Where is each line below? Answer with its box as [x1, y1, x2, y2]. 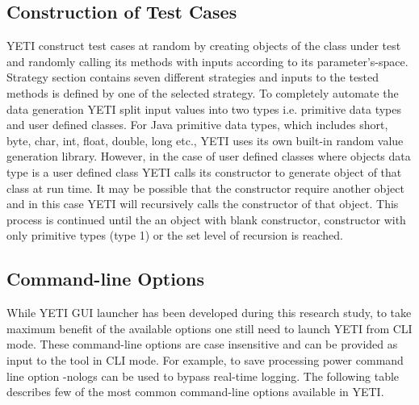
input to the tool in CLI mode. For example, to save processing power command [6, 351, 404, 368]
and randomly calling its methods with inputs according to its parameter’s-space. [6, 52, 409, 69]
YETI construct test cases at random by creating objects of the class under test [6, 37, 401, 54]
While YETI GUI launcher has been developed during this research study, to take [6, 304, 412, 321]
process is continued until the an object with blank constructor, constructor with [6, 211, 406, 228]
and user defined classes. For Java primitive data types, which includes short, [6, 116, 388, 133]
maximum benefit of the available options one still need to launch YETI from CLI [6, 319, 413, 336]
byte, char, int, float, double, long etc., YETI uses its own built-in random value [6, 132, 404, 148]
